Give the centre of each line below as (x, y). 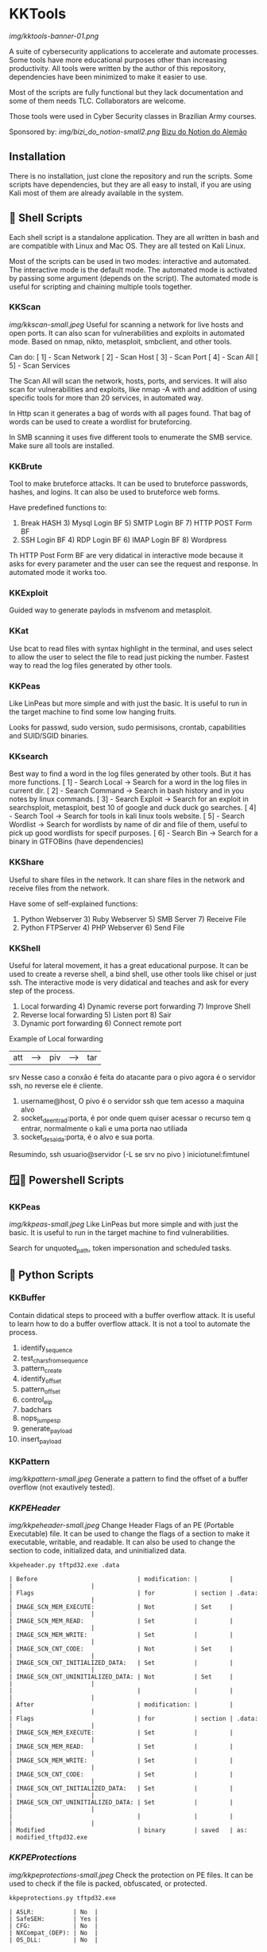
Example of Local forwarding (56, 1038)
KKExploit (29, 593)
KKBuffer (27, 1298)
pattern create (41, 1370)
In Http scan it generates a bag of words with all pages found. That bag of (130, 413)
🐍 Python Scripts (52, 1275)
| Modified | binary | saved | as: (128, 1831)
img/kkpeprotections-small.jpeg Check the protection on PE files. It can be (131, 1875)
